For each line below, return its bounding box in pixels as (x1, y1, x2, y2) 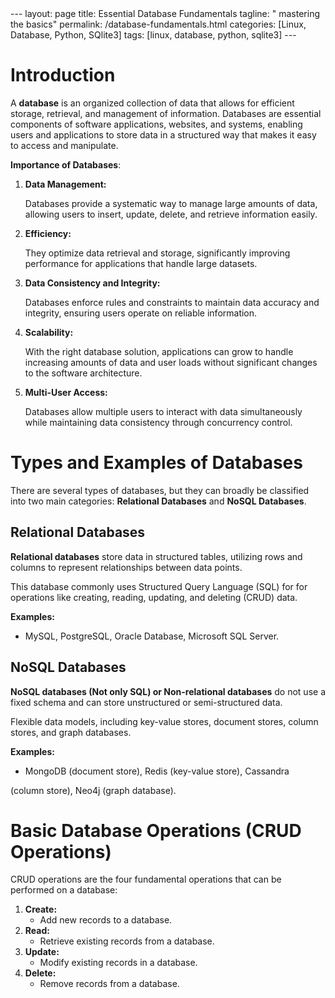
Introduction (10, 64, 116, 87)
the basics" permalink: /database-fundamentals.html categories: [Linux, (10, 18, 307, 30)
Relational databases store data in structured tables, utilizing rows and (10, 550, 303, 562)
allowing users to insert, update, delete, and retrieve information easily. (24, 208, 318, 220)
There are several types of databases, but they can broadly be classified (10, 484, 310, 496)
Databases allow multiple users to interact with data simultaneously (24, 405, 303, 417)
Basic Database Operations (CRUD (10, 819, 302, 842)
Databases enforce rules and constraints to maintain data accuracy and (24, 296, 320, 308)
